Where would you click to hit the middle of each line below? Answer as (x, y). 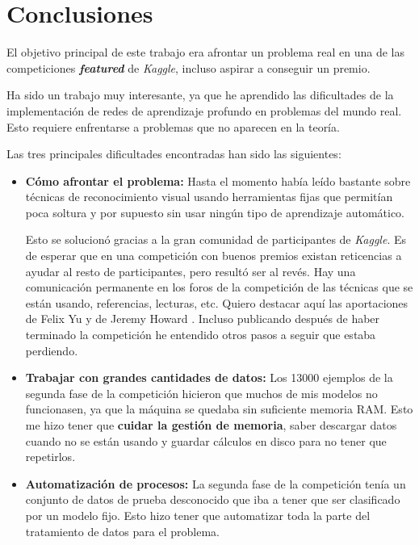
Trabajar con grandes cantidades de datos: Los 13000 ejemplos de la (209, 377)
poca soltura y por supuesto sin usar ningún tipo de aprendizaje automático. (215, 212)
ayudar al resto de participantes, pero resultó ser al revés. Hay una (191, 271)
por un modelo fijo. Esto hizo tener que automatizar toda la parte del (198, 515)
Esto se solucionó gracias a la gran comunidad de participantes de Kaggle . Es (216, 239)
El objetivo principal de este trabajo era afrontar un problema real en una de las (205, 52)
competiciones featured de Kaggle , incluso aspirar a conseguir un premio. (189, 67)
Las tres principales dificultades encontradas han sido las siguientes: (174, 154)
